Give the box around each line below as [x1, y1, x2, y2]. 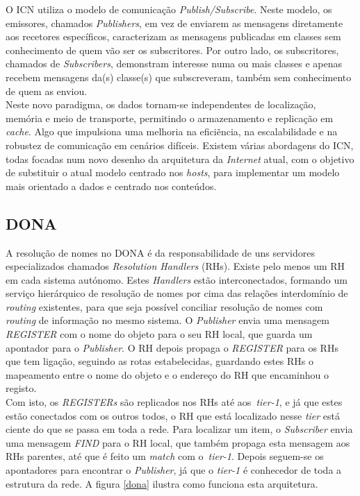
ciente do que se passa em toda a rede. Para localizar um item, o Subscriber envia [6, 422, 353, 436]
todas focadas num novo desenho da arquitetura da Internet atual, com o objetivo [6, 151, 354, 166]
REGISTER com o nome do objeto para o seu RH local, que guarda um [6, 327, 313, 341]
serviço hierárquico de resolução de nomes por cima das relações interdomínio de [6, 286, 348, 300]
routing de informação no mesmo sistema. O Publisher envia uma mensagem [6, 313, 329, 327]
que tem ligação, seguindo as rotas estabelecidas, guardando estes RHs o [6, 354, 314, 368]
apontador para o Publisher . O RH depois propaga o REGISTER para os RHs [6, 340, 338, 354]
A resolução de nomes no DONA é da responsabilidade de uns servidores [6, 245, 315, 259]
